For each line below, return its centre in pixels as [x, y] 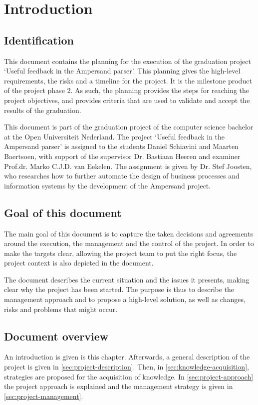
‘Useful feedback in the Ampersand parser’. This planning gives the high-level [122, 71]
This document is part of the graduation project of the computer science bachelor [129, 127]
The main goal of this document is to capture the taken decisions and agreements [129, 233]
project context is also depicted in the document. [79, 263]
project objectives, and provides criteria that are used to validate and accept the [127, 100]
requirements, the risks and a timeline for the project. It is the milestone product [128, 80]
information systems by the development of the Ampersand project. [108, 185]
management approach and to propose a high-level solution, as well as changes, [125, 299]
